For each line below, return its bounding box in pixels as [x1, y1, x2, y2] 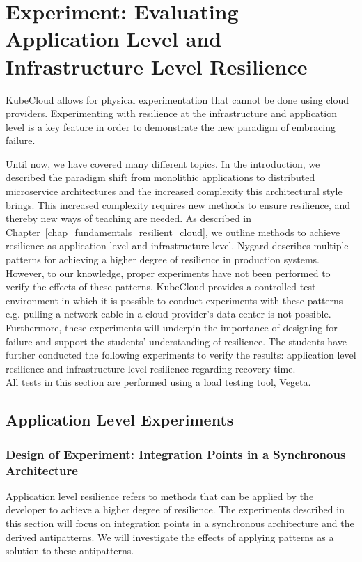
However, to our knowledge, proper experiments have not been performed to [6, 265, 331, 280]
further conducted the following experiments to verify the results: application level [6, 348, 356, 362]
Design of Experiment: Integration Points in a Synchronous [6, 445, 346, 462]
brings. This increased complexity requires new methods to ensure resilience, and [6, 197, 351, 212]
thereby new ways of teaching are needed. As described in [6, 211, 252, 226]
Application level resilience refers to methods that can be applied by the [6, 488, 314, 503]
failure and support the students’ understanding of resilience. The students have [6, 334, 347, 348]
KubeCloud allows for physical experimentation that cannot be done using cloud [6, 92, 349, 107]
